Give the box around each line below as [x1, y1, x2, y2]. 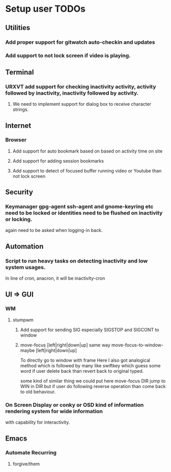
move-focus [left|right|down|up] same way [20, 342, 110, 348]
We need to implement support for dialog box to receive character [12, 101, 152, 107]
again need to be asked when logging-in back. [5, 227, 103, 233]
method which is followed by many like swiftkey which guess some [20, 362, 161, 369]
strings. [12, 106, 29, 112]
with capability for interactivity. [5, 419, 70, 425]
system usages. [5, 263, 46, 271]
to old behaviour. [20, 389, 56, 395]
